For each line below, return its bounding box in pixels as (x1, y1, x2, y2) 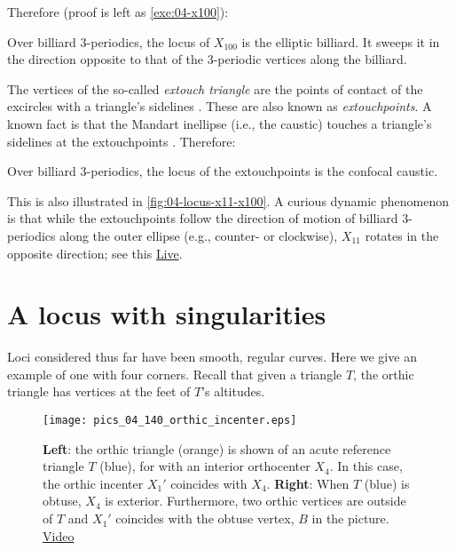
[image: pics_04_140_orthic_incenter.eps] (43, 414, 297, 427)
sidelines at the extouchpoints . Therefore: (7, 132, 236, 150)
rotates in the (365, 226, 439, 244)
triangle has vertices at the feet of (7, 382, 191, 401)
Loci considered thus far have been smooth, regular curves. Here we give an (7, 347, 417, 366)
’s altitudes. (201, 382, 265, 401)
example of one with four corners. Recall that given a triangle (7, 364, 342, 383)
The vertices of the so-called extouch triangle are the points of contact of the (7, 79, 423, 98)
